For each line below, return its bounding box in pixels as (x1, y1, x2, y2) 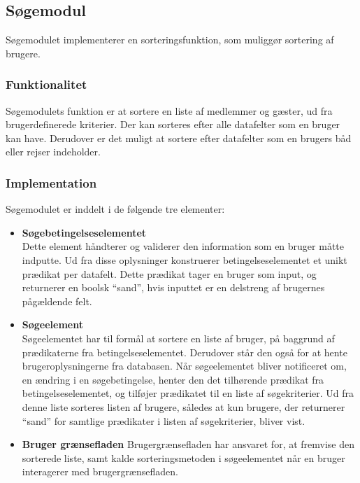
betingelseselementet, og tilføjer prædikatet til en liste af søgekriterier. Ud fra (22, 386, 354, 400)
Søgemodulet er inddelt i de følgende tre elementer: (6, 202, 225, 216)
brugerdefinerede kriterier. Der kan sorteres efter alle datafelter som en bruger (6, 117, 340, 132)
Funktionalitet (6, 76, 87, 93)
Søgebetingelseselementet (22, 225, 147, 239)
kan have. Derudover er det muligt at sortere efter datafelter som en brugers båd (6, 130, 352, 145)
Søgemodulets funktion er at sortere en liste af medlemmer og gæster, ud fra (6, 103, 333, 118)
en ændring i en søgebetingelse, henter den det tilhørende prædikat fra (22, 372, 324, 386)
